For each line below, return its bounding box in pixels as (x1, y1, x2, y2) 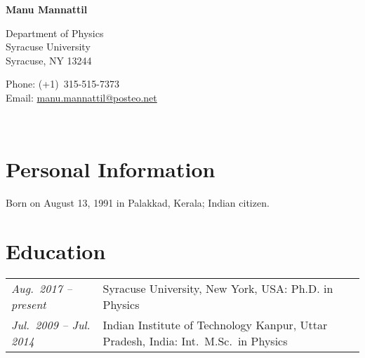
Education (6, 237, 106, 266)
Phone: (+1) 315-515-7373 (6, 76, 119, 91)
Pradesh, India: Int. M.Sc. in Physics (102, 333, 288, 349)
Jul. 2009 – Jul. (11, 317, 91, 333)
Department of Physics (6, 25, 104, 40)
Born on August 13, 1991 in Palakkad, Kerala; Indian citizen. (6, 195, 270, 210)
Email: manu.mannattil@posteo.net (6, 90, 157, 104)
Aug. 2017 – (11, 280, 72, 296)
